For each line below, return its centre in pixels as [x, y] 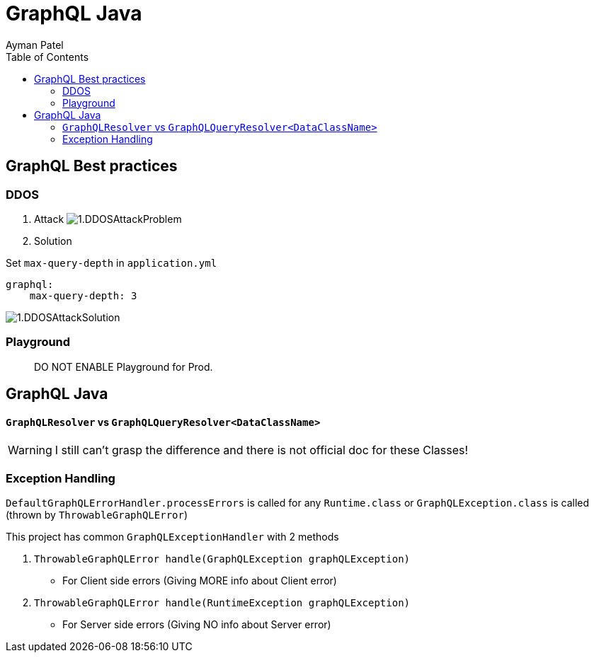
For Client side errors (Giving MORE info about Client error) [200, 581]
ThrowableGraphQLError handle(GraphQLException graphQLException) [222, 559]
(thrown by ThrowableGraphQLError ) [97, 515]
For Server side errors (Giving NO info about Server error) [197, 625]
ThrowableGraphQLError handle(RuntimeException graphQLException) [222, 603]
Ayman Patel [35, 45]
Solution [53, 241]
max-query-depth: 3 [83, 295]
